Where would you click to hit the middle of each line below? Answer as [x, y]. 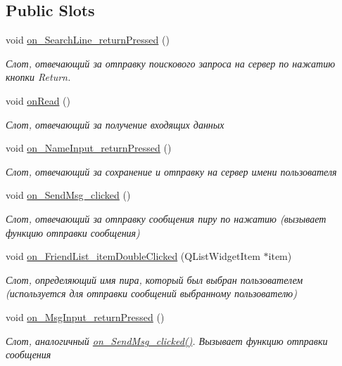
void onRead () [38, 100]
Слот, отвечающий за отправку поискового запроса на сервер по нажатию [171, 63]
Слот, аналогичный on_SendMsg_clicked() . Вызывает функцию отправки [167, 340]
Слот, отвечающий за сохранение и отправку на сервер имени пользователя [171, 171]
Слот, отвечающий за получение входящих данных [115, 124]
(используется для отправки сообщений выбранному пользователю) [151, 293]
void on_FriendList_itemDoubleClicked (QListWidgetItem [133, 256]
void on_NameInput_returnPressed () [89, 148]
